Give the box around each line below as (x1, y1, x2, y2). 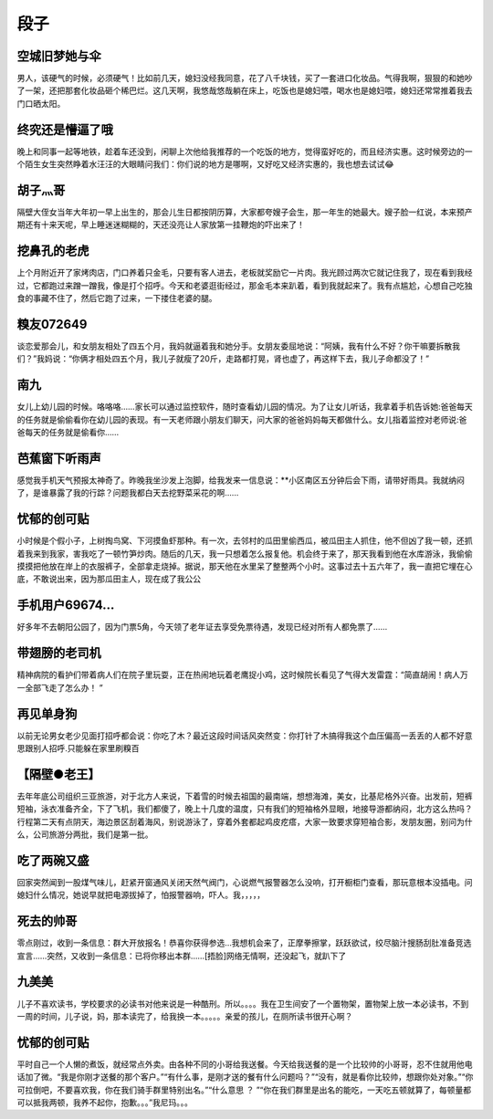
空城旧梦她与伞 (16, 48, 101, 64)
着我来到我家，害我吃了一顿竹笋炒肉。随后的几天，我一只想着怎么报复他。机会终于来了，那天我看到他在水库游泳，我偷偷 (16, 548, 473, 559)
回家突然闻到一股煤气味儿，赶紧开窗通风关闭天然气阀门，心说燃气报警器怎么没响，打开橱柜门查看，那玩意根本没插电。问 (16, 876, 473, 887)
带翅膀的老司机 (16, 645, 101, 661)
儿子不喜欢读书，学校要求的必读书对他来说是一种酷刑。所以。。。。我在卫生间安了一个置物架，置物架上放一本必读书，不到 (16, 998, 469, 1009)
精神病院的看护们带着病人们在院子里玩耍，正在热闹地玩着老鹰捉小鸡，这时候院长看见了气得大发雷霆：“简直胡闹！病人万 (16, 669, 469, 680)
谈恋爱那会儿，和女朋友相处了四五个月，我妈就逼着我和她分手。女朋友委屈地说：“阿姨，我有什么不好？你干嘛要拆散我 (16, 340, 461, 351)
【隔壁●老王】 (16, 767, 100, 782)
